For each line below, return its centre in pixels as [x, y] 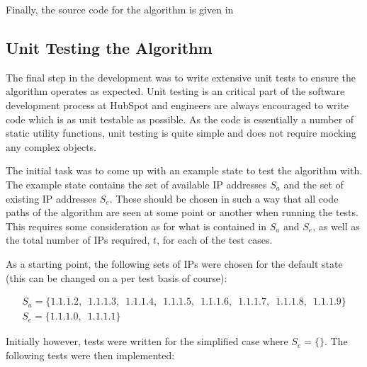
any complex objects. [51, 146]
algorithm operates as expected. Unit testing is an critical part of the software [175, 91]
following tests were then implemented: [90, 355]
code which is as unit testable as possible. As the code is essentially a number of [180, 119]
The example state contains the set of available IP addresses [136, 184]
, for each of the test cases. [215, 240]
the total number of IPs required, [78, 240]
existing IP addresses [51, 198]
